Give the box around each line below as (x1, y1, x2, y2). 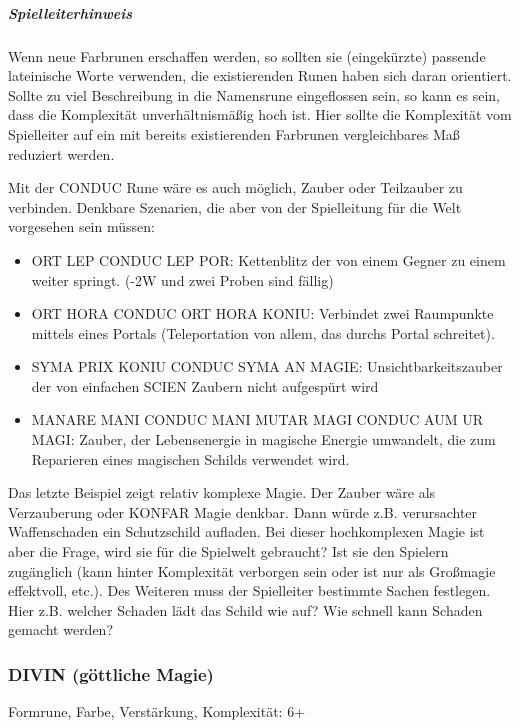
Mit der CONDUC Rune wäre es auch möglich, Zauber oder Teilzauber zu (8, 177, 463, 198)
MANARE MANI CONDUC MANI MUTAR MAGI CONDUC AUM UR (31, 409, 483, 430)
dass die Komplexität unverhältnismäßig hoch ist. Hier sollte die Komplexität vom (8, 104, 512, 125)
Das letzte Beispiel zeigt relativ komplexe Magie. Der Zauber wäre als (8, 482, 436, 503)
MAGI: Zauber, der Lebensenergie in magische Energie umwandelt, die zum (31, 429, 496, 450)
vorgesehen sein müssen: (8, 216, 155, 237)
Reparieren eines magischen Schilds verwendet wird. (31, 448, 350, 469)
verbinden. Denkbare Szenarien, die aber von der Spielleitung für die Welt (8, 196, 462, 217)
